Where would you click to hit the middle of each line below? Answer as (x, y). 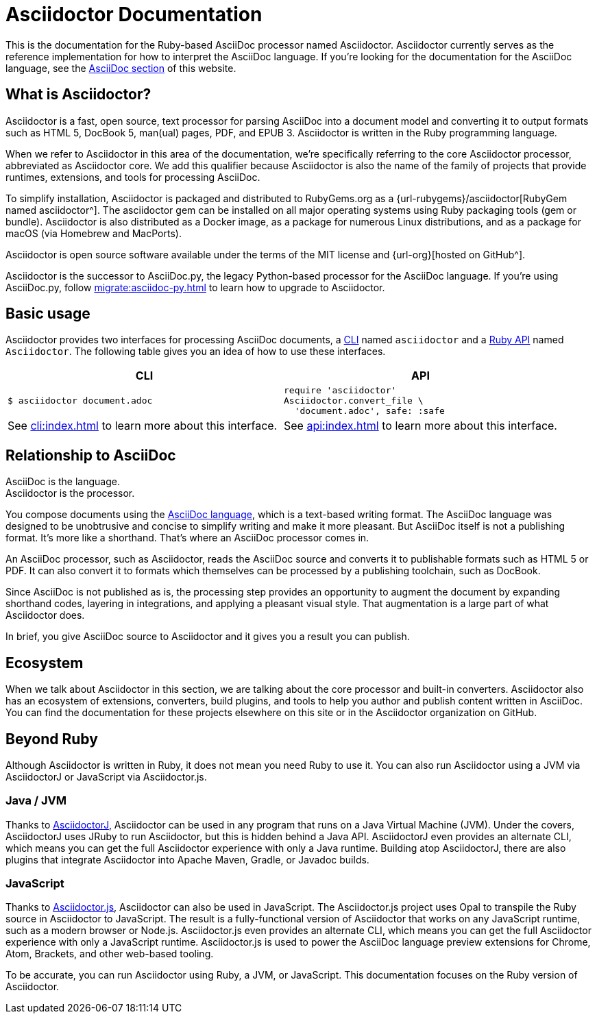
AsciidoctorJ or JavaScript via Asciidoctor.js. (106, 776)
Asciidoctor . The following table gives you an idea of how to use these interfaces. (196, 352)
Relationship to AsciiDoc (91, 455)
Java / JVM (36, 801)
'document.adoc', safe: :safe (369, 411)
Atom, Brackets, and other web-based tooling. (110, 954)
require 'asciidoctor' (340, 391)
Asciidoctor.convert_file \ (353, 401)
